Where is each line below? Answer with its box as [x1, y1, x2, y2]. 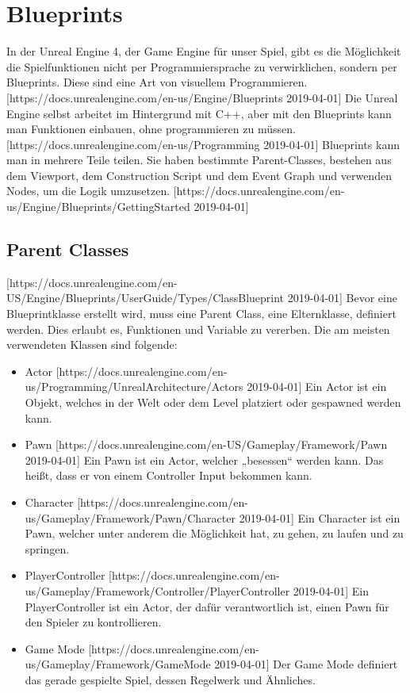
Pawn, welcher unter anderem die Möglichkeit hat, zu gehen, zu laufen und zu [25, 525, 404, 542]
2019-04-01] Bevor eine [287, 289, 397, 306]
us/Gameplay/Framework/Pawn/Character [25, 509, 236, 526]
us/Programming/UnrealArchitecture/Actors [25, 378, 243, 395]
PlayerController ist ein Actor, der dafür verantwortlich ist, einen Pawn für [25, 598, 389, 615]
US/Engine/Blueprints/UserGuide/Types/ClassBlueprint [6, 289, 285, 306]
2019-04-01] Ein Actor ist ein [247, 378, 387, 395]
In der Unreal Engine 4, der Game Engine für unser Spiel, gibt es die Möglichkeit [6, 43, 401, 59]
